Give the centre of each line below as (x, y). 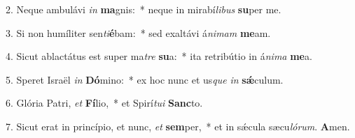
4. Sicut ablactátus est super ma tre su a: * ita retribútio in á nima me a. (159, 56)
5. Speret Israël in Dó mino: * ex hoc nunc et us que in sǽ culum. (145, 79)
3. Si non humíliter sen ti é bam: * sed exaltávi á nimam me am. (138, 32)
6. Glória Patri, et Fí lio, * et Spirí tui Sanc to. (104, 103)
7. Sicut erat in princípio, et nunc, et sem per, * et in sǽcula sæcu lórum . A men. (178, 126)
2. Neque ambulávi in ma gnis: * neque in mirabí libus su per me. (144, 9)
